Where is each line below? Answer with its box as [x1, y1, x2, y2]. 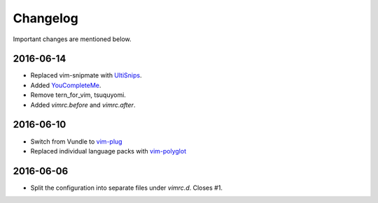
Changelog [13, 10, 78, 26]
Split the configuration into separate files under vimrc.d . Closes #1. [30, 183, 223, 192]
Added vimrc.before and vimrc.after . [30, 100, 136, 109]
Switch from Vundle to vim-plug [30, 137, 122, 146]
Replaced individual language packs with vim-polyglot [30, 146, 187, 155]
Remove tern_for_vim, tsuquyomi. [30, 91, 126, 99]
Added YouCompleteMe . [30, 81, 101, 89]
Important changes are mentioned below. [13, 35, 132, 43]
